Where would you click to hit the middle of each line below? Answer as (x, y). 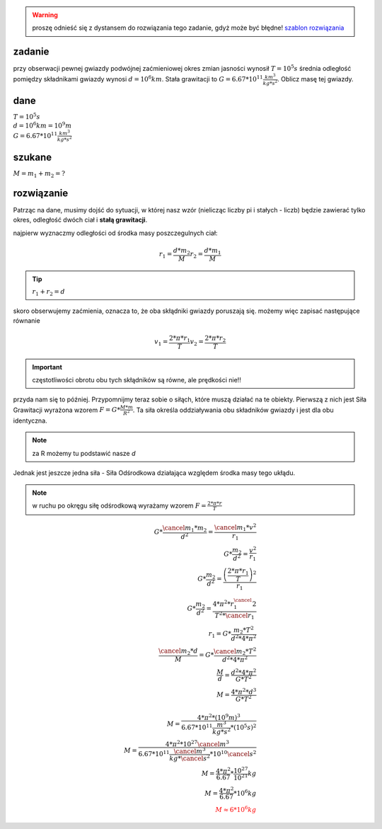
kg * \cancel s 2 (190, 757)
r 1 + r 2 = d (48, 292)
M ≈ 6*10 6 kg (236, 809)
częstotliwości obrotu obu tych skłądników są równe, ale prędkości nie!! (137, 380)
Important (47, 367)
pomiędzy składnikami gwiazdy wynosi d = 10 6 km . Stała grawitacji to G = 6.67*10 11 (138, 79)
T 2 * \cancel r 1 (235, 616)
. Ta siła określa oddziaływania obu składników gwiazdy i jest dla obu (233, 410)
